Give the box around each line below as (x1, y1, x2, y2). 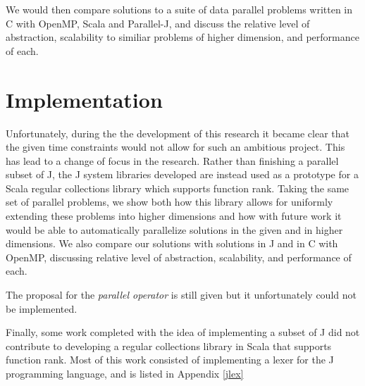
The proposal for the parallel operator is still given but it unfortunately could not (6, 287, 357, 302)
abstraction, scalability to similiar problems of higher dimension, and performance (6, 30, 359, 44)
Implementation (6, 85, 163, 113)
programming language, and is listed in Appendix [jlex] (6, 366, 244, 380)
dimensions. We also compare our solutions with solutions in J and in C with (6, 236, 338, 251)
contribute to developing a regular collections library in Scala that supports (6, 338, 332, 353)
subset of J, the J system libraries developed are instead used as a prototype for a (6, 167, 359, 182)
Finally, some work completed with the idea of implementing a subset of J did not (6, 325, 360, 340)
